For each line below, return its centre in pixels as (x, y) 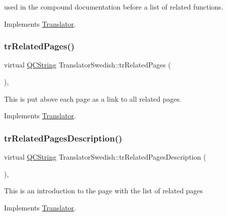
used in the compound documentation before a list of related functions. (114, 7)
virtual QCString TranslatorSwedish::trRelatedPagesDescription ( (105, 157)
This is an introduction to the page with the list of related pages (104, 191)
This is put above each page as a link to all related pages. (93, 98)
